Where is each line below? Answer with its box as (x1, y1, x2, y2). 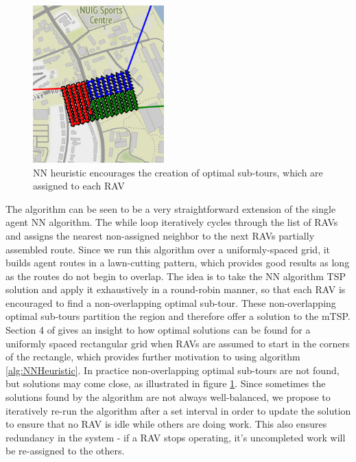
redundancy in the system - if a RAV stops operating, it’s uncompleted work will (5, 430, 346, 444)
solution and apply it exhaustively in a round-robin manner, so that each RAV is (5, 282, 346, 297)
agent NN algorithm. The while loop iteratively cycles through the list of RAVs (5, 215, 338, 229)
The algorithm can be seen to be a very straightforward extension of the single (5, 201, 336, 216)
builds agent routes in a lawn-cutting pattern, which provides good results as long (5, 255, 350, 270)
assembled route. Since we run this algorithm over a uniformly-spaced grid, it (5, 242, 331, 256)
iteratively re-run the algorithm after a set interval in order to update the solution (5, 403, 351, 417)
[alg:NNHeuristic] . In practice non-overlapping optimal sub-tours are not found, (5, 362, 340, 377)
